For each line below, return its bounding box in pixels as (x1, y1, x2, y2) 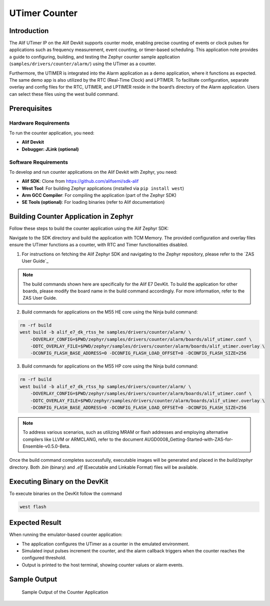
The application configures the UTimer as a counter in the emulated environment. (21, 541, 189, 547)
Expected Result (9, 518, 61, 527)
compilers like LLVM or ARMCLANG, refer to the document (22, 436, 143, 442)
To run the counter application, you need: (9, 130, 94, 136)
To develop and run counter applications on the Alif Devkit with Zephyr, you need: (9, 169, 177, 175)
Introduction (9, 27, 49, 35)
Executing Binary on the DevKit (9, 477, 108, 486)
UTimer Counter (9, 8, 77, 19)
